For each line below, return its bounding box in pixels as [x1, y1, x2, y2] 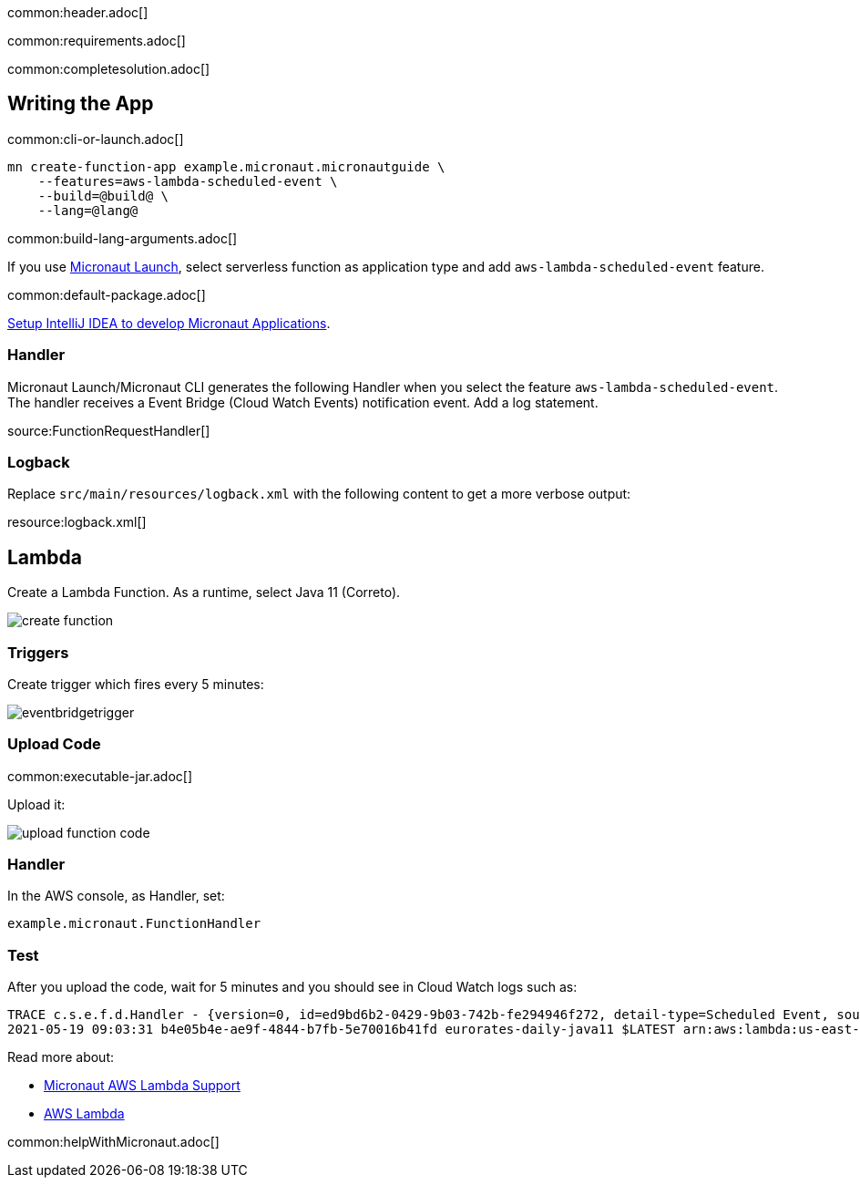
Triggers [7, 643, 69, 662]
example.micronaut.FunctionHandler [7, 916, 261, 932]
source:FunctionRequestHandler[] [7, 422, 210, 438]
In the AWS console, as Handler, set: [7, 888, 225, 904]
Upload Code [7, 735, 101, 754]
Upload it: [7, 796, 66, 812]
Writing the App [7, 92, 154, 116]
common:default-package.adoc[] [7, 286, 206, 303]
